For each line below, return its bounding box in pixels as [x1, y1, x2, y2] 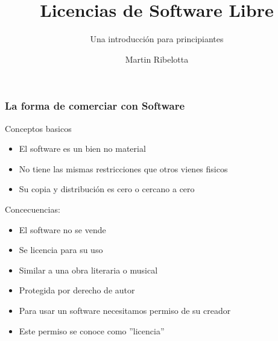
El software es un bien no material [19, 142, 146, 155]
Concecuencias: [5, 202, 60, 215]
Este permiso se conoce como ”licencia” [19, 324, 165, 337]
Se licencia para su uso [19, 243, 103, 256]
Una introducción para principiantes [90, 33, 224, 45]
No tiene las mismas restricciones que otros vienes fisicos [19, 162, 228, 175]
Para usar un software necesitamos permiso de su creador [19, 304, 231, 316]
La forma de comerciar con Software [5, 98, 185, 113]
